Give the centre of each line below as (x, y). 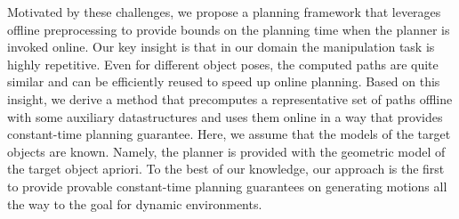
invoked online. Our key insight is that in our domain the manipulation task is (221, 47)
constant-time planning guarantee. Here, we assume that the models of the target (229, 134)
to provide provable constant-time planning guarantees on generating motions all (227, 186)
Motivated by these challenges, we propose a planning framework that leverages (224, 12)
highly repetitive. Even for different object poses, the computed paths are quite (223, 64)
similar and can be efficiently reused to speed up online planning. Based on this (224, 81)
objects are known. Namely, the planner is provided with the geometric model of (226, 151)
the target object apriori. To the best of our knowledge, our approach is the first (226, 169)
